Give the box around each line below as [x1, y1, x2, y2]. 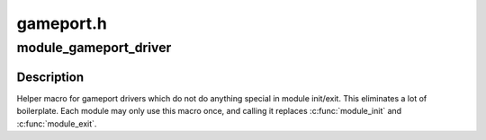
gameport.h [16, 13, 107, 33]
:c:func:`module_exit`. [16, 118, 97, 129]
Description [16, 69, 85, 84]
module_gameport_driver [16, 39, 172, 56]
